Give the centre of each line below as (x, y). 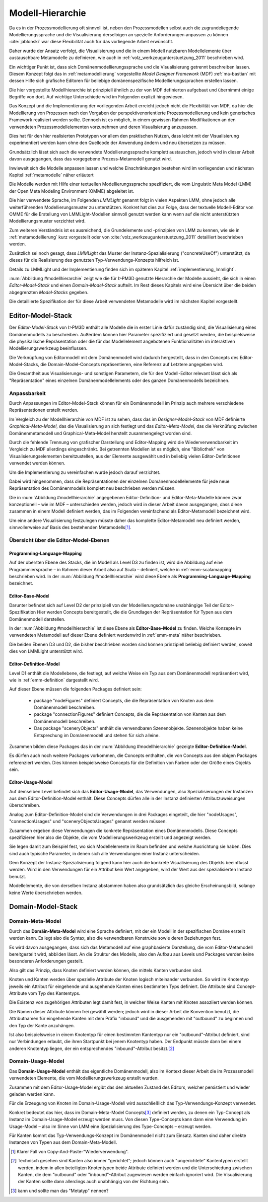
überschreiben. (25, 805)
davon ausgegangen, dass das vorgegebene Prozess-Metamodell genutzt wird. (91, 159)
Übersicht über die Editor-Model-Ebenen (59, 540)
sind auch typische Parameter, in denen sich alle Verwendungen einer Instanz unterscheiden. (105, 853)
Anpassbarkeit (27, 393)
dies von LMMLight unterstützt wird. (46, 651)
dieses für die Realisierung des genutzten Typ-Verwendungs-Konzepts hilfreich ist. (94, 260)
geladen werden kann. (32, 1094)
